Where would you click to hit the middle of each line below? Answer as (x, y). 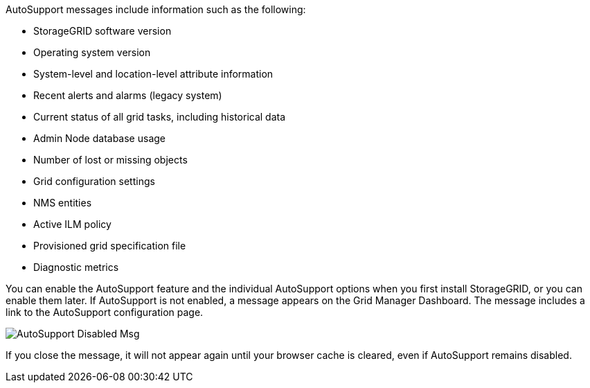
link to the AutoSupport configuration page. (105, 312)
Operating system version (92, 52)
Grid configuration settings (94, 181)
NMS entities (63, 203)
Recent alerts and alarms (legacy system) (128, 95)
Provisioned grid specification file (110, 246)
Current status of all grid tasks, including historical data (160, 117)
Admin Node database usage (99, 138)
